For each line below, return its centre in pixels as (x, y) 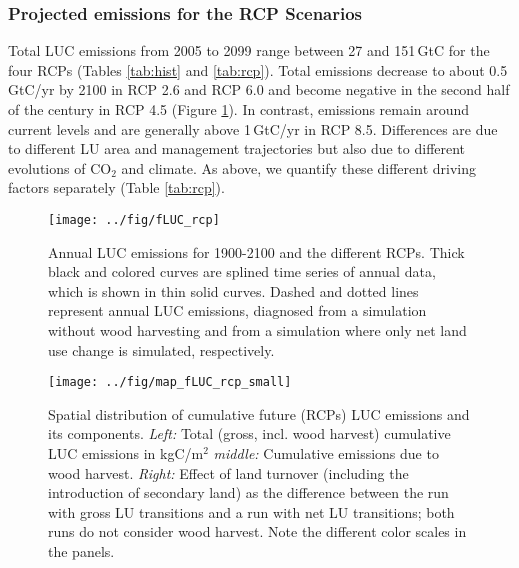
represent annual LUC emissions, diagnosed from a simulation (237, 310)
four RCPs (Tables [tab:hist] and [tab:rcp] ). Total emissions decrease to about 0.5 (258, 69)
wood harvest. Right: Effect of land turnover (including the (228, 472)
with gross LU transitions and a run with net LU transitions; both (251, 511)
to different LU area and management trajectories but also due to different (237, 148)
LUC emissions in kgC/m (126, 453)
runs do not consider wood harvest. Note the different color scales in (257, 531)
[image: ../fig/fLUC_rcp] (134, 219)
